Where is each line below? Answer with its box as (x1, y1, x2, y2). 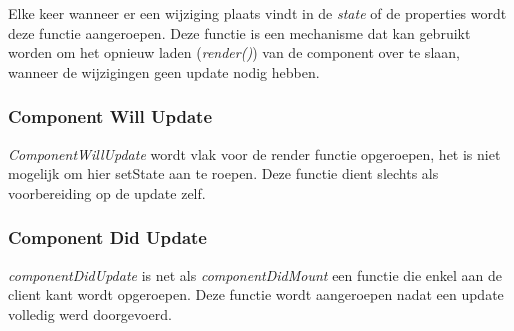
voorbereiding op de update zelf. (8, 182, 206, 203)
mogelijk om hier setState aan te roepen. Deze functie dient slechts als (8, 163, 439, 184)
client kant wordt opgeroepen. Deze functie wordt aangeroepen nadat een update (8, 284, 504, 305)
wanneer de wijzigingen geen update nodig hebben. (8, 61, 320, 82)
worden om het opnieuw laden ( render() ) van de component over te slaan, (8, 42, 460, 63)
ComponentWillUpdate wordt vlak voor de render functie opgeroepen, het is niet (8, 143, 501, 164)
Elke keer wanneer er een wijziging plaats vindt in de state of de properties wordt (8, 3, 507, 23)
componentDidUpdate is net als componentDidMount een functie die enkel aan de (8, 264, 503, 285)
